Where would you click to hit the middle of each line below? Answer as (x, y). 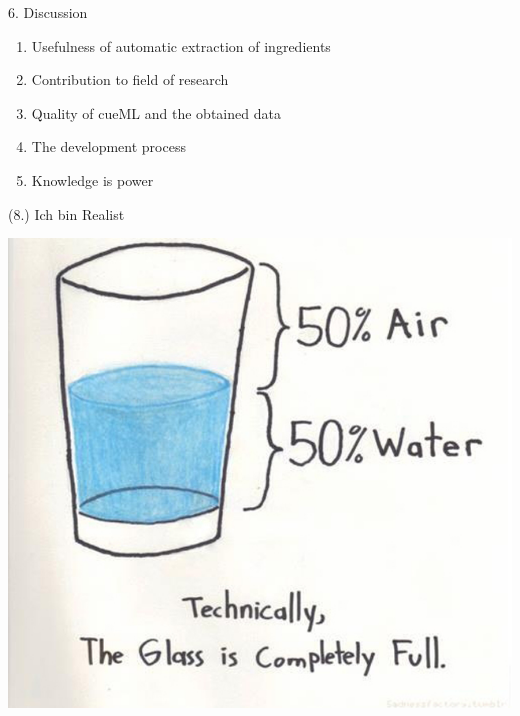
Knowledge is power (92, 179)
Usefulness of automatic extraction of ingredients (181, 45)
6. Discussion (48, 12)
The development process (108, 146)
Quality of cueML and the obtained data (156, 112)
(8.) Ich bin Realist (66, 213)
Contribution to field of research (130, 79)
